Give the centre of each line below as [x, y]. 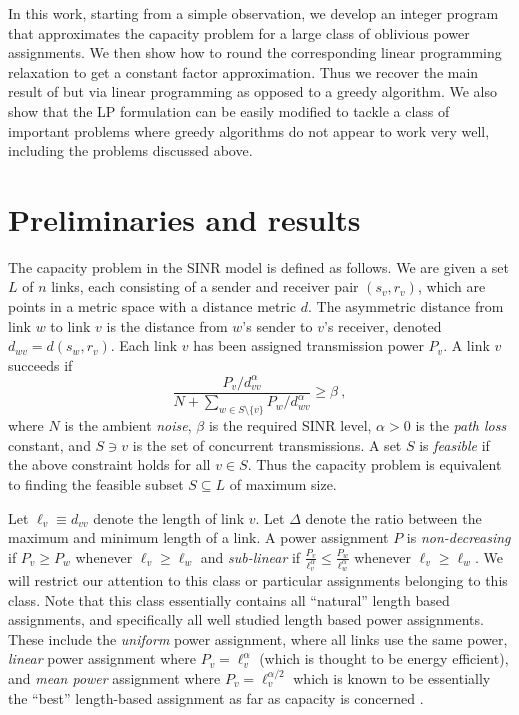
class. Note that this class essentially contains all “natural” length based [229, 599]
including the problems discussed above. [130, 150]
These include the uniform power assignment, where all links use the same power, [258, 638]
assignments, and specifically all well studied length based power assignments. [246, 619]
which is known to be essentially [392, 677]
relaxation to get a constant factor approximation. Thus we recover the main [243, 71]
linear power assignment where [102, 658]
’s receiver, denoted [382, 325]
